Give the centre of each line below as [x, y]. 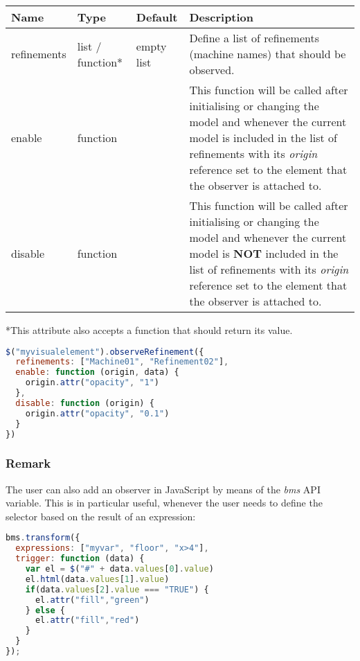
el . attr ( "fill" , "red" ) [87, 620]
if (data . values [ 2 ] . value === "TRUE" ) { [117, 589]
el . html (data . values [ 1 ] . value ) [97, 579]
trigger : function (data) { [80, 559]
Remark [28, 463]
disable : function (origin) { [85, 403]
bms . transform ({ [43, 538]
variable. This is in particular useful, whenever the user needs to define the [164, 503]
